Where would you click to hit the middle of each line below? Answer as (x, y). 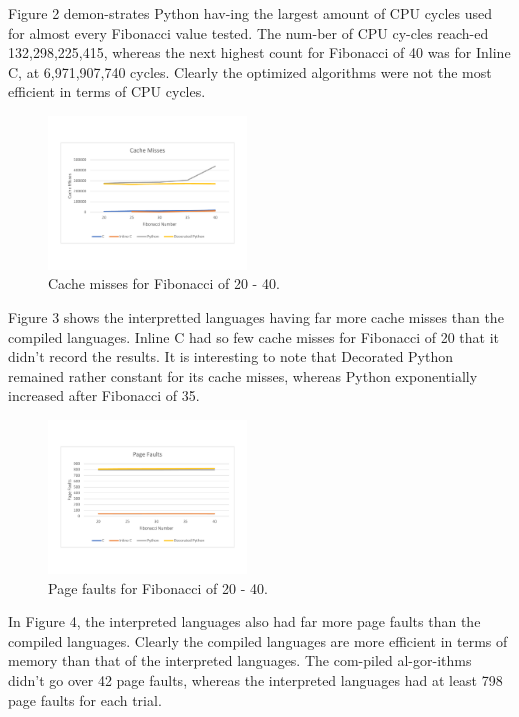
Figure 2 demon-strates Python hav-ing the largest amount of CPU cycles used (250, 13)
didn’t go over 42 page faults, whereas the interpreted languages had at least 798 (255, 679)
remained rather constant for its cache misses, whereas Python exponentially (243, 375)
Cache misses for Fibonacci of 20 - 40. (164, 283)
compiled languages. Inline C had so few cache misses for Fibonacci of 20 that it (253, 336)
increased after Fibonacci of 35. (104, 395)
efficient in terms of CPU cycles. (107, 91)
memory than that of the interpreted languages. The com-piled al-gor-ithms (240, 660)
